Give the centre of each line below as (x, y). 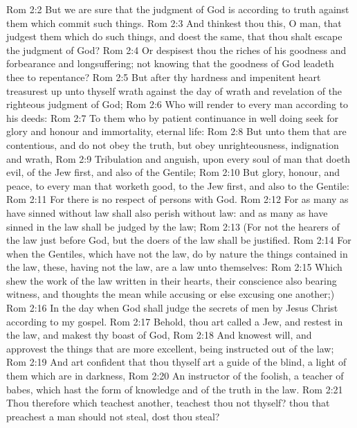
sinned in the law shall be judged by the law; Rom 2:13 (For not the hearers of (173, 226)
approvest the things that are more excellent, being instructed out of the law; (170, 348)
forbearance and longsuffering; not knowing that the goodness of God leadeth (170, 63)
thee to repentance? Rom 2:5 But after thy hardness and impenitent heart (164, 77)
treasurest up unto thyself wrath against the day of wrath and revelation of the (174, 90)
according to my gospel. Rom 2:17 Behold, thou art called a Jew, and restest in (175, 321)
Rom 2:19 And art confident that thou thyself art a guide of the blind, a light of (176, 362)
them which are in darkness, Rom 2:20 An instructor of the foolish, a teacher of (175, 376)
